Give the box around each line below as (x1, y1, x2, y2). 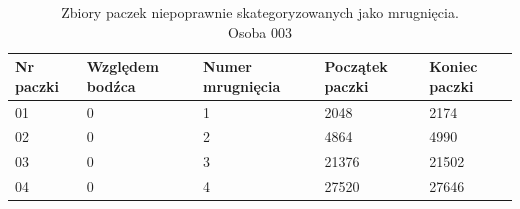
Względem (86, 56, 159, 77)
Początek (324, 56, 388, 77)
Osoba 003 (228, 21, 292, 42)
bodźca (86, 75, 136, 96)
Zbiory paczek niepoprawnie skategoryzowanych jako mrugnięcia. (61, 2, 459, 22)
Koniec (429, 56, 478, 77)
